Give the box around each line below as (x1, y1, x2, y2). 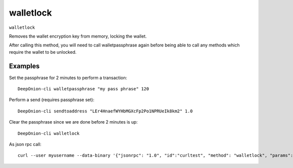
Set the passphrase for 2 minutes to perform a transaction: (9, 75, 127, 81)
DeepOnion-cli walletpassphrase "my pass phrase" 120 (18, 86, 149, 92)
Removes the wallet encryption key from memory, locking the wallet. (9, 33, 147, 39)
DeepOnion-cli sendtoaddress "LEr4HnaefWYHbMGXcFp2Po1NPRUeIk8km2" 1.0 (18, 108, 193, 114)
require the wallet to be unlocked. (9, 49, 77, 55)
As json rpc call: (9, 141, 42, 147)
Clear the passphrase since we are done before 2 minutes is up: (9, 119, 138, 125)
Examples (9, 62, 40, 70)
